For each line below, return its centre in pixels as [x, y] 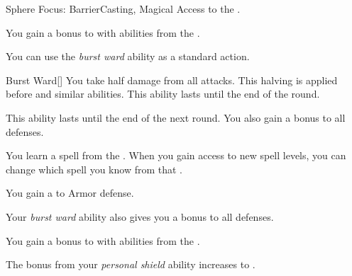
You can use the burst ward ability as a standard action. [128, 56]
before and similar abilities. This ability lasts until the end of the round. [163, 94]
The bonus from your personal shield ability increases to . [131, 264]
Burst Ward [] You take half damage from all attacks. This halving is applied [172, 80]
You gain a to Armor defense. [70, 193]
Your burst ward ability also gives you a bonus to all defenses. [140, 216]
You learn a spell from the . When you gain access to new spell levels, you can [176, 155]
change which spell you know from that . [94, 169]
